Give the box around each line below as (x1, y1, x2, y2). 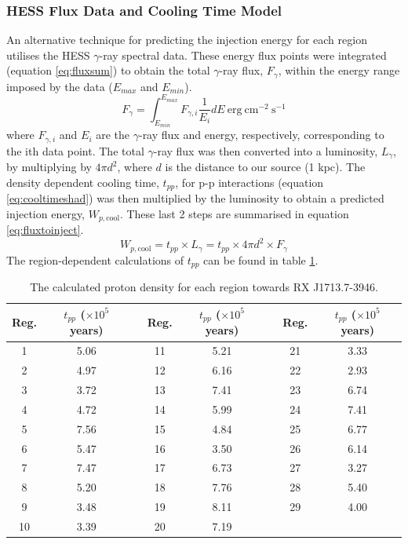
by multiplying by (6, 159, 92, 175)
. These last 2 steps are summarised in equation (119, 205, 349, 221)
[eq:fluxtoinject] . (6, 221, 84, 238)
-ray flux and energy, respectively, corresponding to (138, 126, 384, 143)
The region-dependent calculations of (6, 251, 184, 268)
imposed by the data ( (6, 78, 113, 94)
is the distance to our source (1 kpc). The (165, 159, 366, 175)
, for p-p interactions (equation (175, 173, 324, 190)
